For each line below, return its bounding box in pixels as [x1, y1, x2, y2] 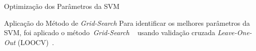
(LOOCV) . [17, 37, 54, 47]
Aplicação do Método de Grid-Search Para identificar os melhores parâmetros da [4, 17, 250, 28]
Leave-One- [217, 27, 252, 38]
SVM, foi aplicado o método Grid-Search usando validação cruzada [4, 27, 216, 38]
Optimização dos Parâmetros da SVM [4, 1, 120, 11]
